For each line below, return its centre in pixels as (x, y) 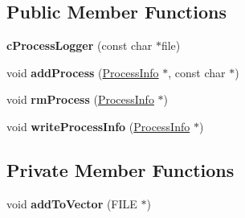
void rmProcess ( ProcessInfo (80, 99)
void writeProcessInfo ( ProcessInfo (98, 126)
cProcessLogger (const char (80, 45)
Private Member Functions (120, 169)
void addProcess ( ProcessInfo (83, 72)
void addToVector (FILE (72, 203)
